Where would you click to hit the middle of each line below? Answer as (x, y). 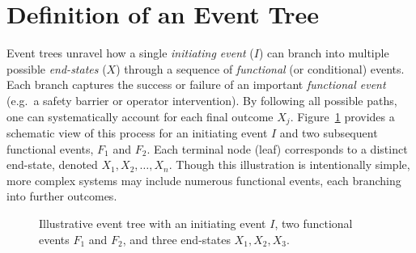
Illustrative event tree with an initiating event (153, 223)
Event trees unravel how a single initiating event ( (130, 53)
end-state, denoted (52, 164)
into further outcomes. (62, 196)
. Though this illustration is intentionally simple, (289, 164)
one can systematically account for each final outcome (140, 116)
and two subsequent (329, 132)
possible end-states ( (57, 68)
